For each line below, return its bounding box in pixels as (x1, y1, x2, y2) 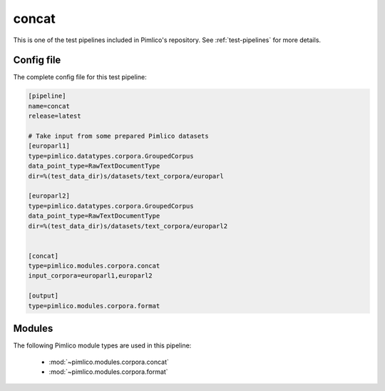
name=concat (28, 102, 71, 110)
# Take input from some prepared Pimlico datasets (28, 132, 210, 140)
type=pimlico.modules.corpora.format (28, 302, 160, 310)
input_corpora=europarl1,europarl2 (28, 272, 153, 280)
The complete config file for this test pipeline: (13, 73, 147, 81)
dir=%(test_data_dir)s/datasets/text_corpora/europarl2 (28, 222, 228, 230)
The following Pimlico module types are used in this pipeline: (13, 341, 192, 350)
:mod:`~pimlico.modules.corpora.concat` (48, 357, 169, 366)
